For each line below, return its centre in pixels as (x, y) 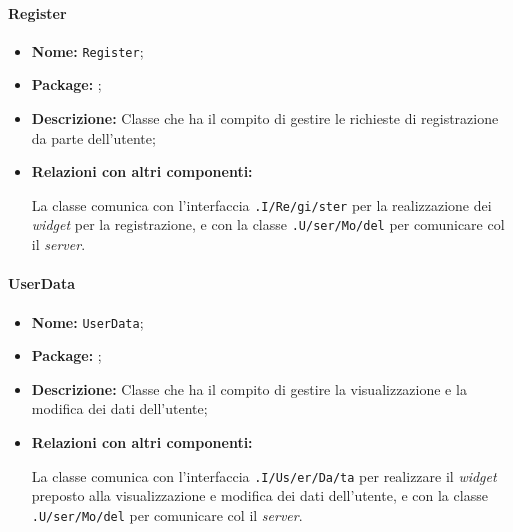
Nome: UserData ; (87, 321)
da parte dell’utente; (93, 137)
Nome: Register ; (87, 50)
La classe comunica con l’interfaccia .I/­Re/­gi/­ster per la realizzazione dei (261, 204)
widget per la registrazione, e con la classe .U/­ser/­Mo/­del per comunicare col (268, 224)
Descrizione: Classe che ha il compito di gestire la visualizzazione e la (249, 388)
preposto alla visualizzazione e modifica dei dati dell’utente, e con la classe (259, 495)
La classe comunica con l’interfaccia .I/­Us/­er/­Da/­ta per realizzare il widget (264, 475)
